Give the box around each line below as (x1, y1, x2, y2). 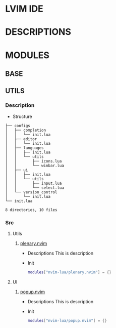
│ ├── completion (5, 128, 46, 133)
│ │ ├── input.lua (5, 181, 62, 186)
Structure (12, 113, 32, 119)
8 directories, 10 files (5, 207, 57, 213)
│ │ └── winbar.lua (5, 163, 65, 168)
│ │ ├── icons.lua (5, 158, 62, 163)
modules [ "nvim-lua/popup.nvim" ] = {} (27, 318, 107, 323)
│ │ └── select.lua (5, 185, 65, 190)
